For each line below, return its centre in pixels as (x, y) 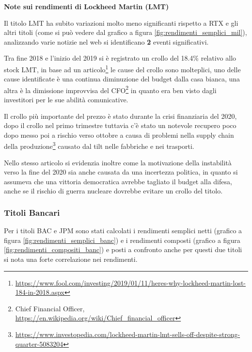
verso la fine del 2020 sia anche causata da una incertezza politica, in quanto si (121, 172)
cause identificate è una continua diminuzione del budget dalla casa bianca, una (122, 79)
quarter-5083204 (39, 344)
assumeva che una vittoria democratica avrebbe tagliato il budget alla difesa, (118, 181)
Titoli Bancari (32, 212)
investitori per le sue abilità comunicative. (66, 100)
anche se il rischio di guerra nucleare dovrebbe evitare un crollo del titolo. (113, 191)
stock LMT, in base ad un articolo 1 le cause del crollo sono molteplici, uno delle (122, 68)
